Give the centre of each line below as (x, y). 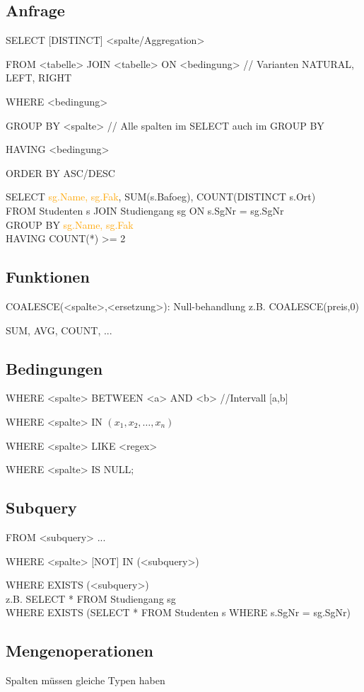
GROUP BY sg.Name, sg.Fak (70, 224)
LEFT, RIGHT (39, 78)
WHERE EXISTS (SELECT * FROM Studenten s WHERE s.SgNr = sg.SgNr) (178, 612)
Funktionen (48, 277)
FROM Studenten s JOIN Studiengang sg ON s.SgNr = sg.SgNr (145, 210)
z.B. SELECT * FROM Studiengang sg (91, 598)
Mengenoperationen (80, 651)
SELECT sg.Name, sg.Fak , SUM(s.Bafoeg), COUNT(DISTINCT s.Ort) (161, 197)
